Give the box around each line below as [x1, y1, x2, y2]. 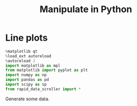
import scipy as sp [5, 82, 47, 87]
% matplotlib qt [5, 49, 38, 54]
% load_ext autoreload [5, 53, 52, 59]
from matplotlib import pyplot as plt [5, 67, 88, 73]
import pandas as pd [5, 77, 50, 82]
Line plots [5, 32, 48, 44]
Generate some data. [5, 95, 50, 102]
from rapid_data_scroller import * [5, 86, 81, 92]
